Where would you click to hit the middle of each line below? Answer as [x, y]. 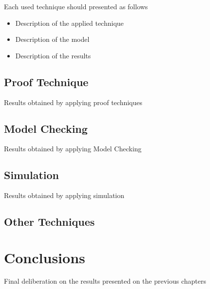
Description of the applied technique [69, 23]
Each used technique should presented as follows [76, 6]
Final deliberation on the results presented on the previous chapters [105, 280]
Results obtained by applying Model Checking [73, 149]
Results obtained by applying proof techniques [73, 102]
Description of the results [53, 55]
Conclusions [45, 257]
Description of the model [52, 39]
